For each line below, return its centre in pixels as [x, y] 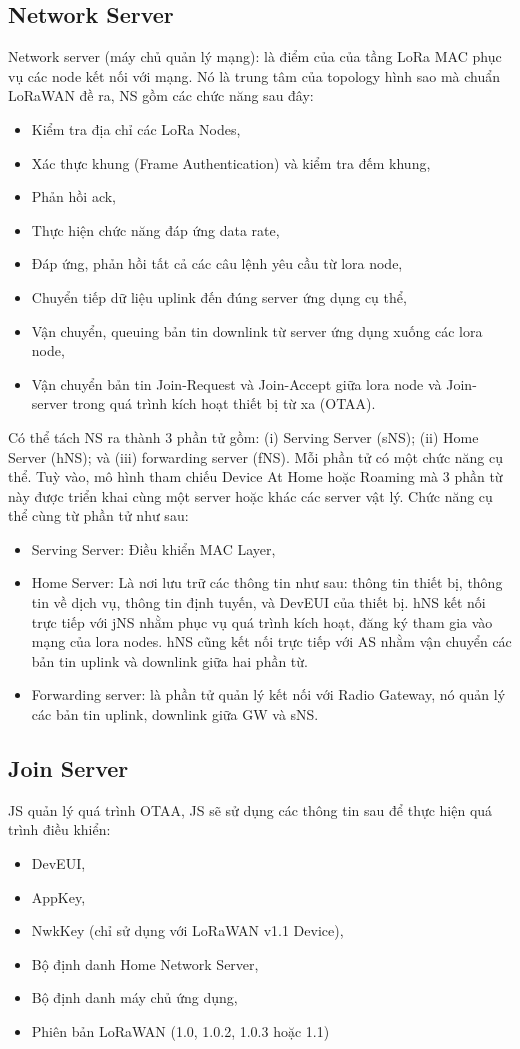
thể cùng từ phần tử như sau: [98, 515]
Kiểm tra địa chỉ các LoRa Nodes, [136, 128]
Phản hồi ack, [74, 196]
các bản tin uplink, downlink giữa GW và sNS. [175, 714]
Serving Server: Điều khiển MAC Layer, [153, 548]
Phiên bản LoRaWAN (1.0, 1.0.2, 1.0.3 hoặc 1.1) [180, 1031]
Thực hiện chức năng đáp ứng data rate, [155, 229]
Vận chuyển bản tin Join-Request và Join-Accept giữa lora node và [236, 383]
